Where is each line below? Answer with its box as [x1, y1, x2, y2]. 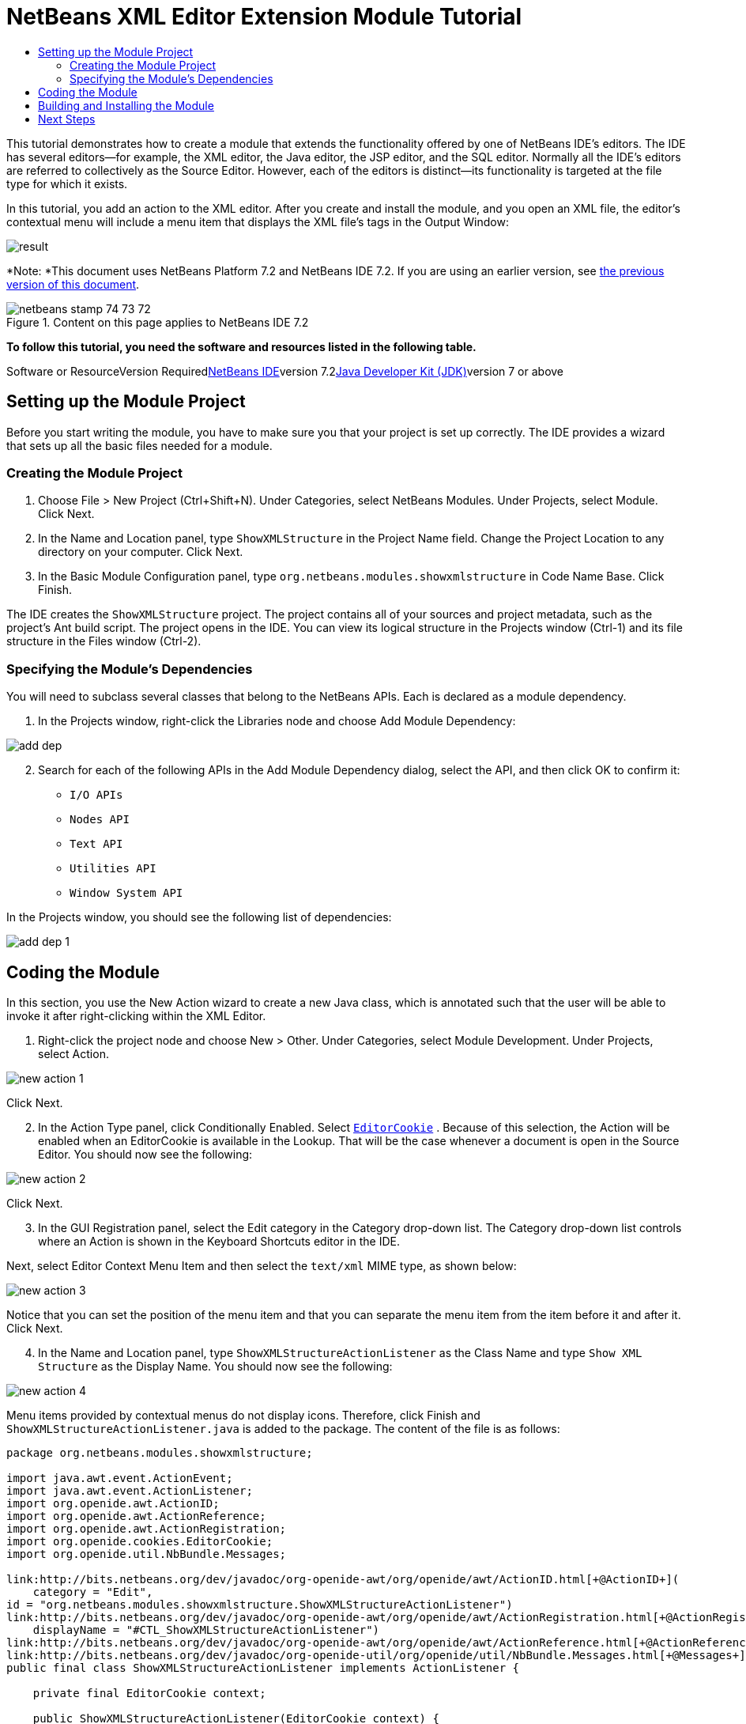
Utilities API [70, 862, 156, 875]
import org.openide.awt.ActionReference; [6, 1509, 266, 1522]
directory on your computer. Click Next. [38, 545, 243, 559]
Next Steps [38, 112, 96, 126]
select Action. [38, 1046, 109, 1060]
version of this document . [6, 277, 140, 291]
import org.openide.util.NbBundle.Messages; [6, 1547, 287, 1560]
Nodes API [70, 813, 130, 826]
